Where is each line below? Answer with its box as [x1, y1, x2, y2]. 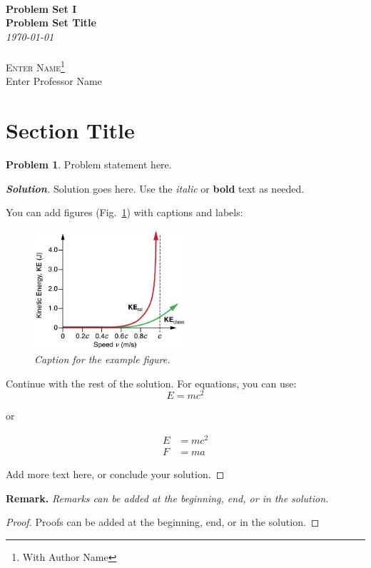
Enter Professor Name [6, 73, 102, 88]
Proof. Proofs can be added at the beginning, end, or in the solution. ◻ [6, 514, 320, 529]
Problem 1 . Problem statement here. [6, 156, 172, 171]
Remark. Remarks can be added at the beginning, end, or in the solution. [6, 490, 329, 505]
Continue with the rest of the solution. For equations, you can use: [6, 375, 297, 390]
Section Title [6, 116, 135, 144]
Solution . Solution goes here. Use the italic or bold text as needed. [6, 181, 305, 196]
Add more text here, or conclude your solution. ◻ [6, 467, 225, 482]
